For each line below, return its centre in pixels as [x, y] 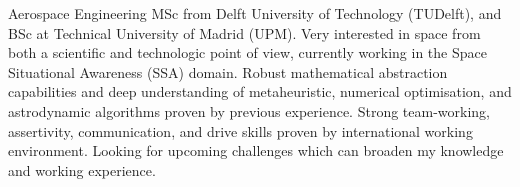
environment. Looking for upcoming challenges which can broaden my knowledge [256, 150]
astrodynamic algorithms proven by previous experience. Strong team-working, [249, 110]
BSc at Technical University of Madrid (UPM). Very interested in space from [244, 32]
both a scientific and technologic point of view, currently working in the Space [247, 52]
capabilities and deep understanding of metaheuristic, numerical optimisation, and [260, 91]
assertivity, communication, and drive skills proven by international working [240, 130]
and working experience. [82, 169]
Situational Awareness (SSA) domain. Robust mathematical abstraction [228, 71]
